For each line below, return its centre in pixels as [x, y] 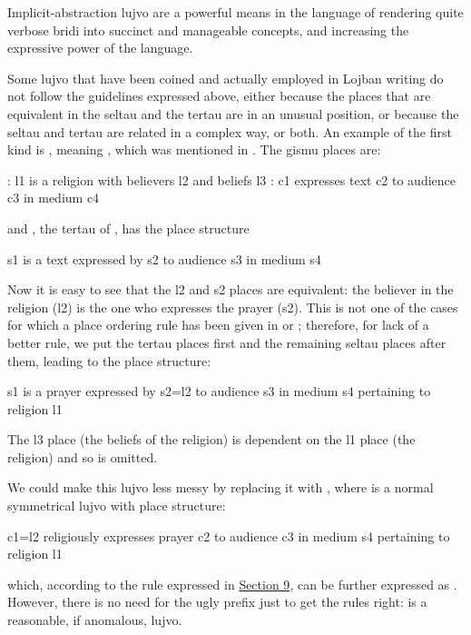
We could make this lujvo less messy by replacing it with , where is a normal [221, 487]
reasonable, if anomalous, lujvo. [95, 620]
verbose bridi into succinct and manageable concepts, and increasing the [208, 30]
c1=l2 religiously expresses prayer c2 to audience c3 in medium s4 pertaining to [229, 536]
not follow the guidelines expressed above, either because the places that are [219, 96]
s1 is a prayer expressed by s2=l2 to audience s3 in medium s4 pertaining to [219, 391]
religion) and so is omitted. [83, 456]
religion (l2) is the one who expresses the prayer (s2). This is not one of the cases [233, 307]
